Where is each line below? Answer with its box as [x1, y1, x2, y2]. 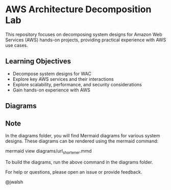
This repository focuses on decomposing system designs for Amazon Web [5, 31, 162, 37]
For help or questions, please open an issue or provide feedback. [5, 169, 142, 175]
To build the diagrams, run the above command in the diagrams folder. [5, 159, 153, 165]
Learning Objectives [5, 57, 71, 66]
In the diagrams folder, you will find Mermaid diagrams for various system [5, 132, 160, 138]
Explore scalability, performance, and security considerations [12, 81, 142, 87]
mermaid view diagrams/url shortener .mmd [5, 148, 92, 155]
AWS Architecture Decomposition [5, 4, 152, 15]
